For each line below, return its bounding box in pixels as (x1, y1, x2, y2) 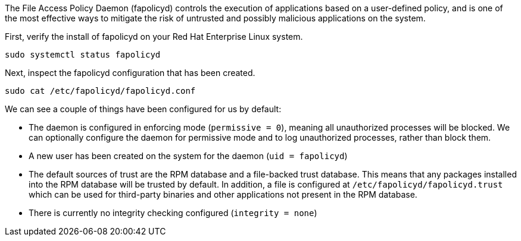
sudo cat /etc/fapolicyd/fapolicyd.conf (5, 86, 196, 96)
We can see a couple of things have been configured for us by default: (5, 104, 282, 114)
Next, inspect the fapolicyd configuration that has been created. (5, 68, 255, 78)
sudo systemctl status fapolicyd (5, 50, 161, 59)
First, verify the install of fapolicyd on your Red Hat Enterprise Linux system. (5, 31, 303, 42)
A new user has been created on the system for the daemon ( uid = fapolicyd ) (29, 151, 348, 161)
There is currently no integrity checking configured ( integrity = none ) (29, 208, 317, 218)
